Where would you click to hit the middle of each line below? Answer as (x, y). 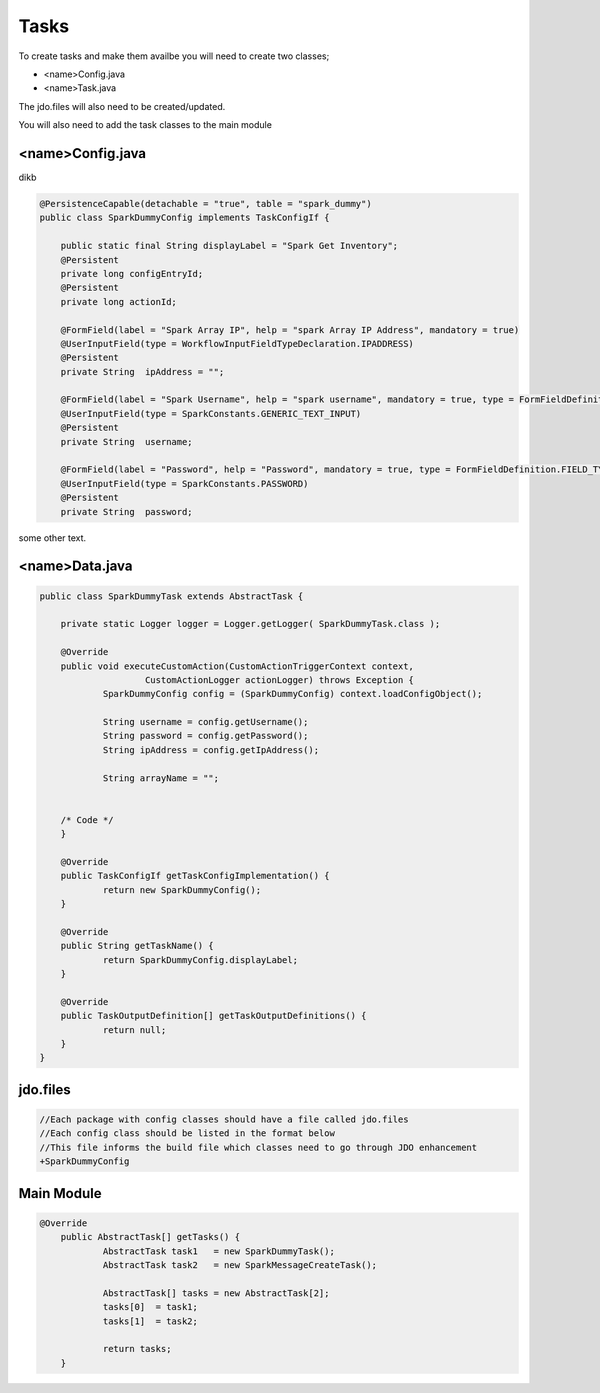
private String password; (127, 511)
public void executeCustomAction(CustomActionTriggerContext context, (237, 666)
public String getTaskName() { (137, 946)
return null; (134, 1029)
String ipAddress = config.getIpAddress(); (211, 749)
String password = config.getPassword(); (205, 736)
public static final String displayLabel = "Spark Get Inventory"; (229, 246)
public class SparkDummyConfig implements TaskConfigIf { (184, 218)
